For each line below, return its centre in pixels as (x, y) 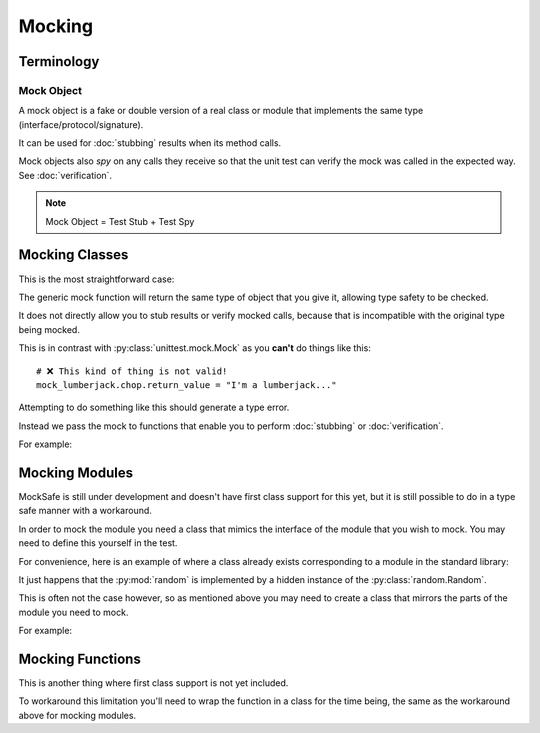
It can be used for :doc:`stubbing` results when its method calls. (150, 143)
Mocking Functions (80, 658)
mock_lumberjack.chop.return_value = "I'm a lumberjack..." (186, 384)
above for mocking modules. (77, 715)
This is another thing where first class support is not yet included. (153, 683)
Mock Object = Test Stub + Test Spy (120, 221)
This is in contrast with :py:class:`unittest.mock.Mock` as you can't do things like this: (195, 348)
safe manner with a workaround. (85, 511)
